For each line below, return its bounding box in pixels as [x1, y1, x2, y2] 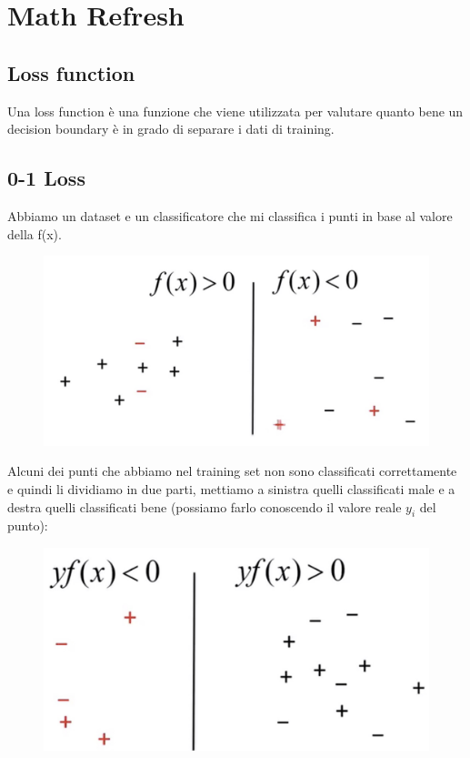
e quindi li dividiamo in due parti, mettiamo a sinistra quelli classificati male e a [7, 480, 455, 499]
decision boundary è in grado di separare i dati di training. [7, 119, 335, 138]
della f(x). [7, 224, 62, 243]
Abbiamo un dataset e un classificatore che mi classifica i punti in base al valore [7, 206, 453, 225]
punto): [7, 516, 48, 535]
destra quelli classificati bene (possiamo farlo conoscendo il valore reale [7, 497, 402, 516]
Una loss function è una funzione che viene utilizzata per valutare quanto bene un [7, 101, 464, 120]
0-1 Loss [7, 164, 85, 192]
